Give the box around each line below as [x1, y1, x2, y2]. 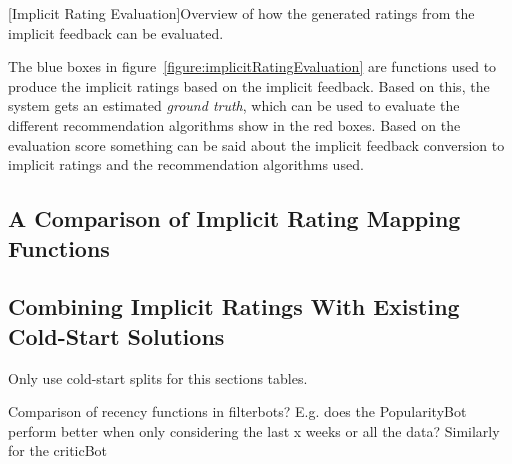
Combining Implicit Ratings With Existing [8, 291, 460, 322]
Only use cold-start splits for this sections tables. [8, 367, 308, 388]
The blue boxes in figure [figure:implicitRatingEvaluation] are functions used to [8, 56, 497, 77]
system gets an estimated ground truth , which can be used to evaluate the [8, 95, 460, 116]
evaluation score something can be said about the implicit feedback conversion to [8, 134, 505, 155]
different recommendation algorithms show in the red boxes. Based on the [8, 114, 461, 135]
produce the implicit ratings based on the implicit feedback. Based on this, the [8, 75, 490, 96]
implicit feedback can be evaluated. [8, 22, 224, 43]
